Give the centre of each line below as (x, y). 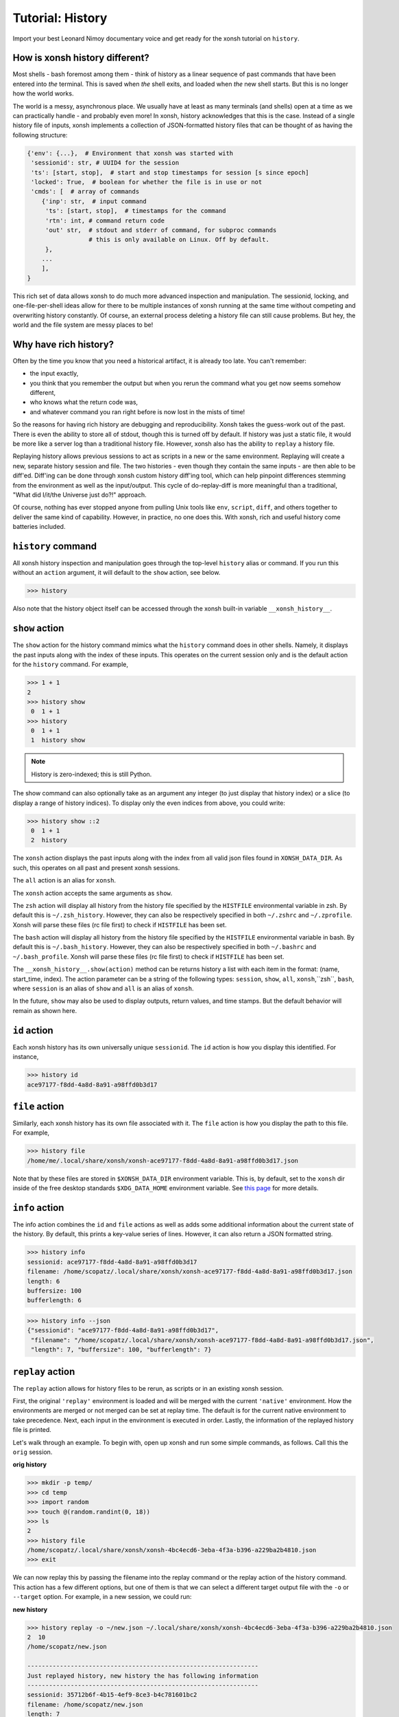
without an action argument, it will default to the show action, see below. (117, 573)
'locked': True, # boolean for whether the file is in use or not (147, 182)
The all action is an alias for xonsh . (64, 880)
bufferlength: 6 (55, 1300)
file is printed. (32, 1430)
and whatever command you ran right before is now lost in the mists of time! (137, 411)
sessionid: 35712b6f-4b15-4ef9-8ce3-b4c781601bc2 (112, 1695)
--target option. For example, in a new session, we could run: (102, 1597)
